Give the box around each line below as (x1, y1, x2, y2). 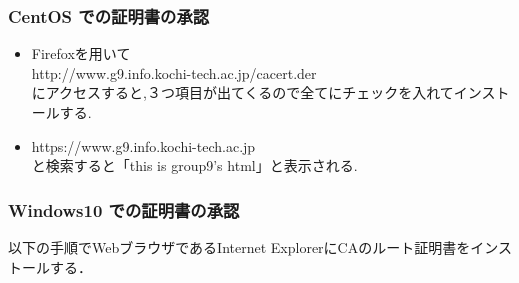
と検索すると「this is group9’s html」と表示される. (31, 155, 358, 176)
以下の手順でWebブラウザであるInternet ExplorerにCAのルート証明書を (8, 237, 471, 257)
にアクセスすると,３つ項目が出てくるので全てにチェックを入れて (31, 82, 454, 103)
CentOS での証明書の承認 (8, 3, 210, 28)
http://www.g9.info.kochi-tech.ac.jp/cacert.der (31, 62, 317, 83)
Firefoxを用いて (31, 43, 131, 64)
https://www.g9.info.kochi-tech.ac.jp (31, 135, 256, 156)
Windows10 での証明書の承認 (8, 197, 240, 222)
